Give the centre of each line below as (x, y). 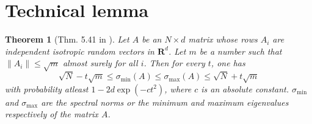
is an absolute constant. (245, 88)
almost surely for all (100, 63)
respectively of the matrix (52, 114)
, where (178, 88)
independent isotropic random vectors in (80, 51)
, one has (228, 63)
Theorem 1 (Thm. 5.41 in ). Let (67, 39)
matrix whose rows (223, 39)
